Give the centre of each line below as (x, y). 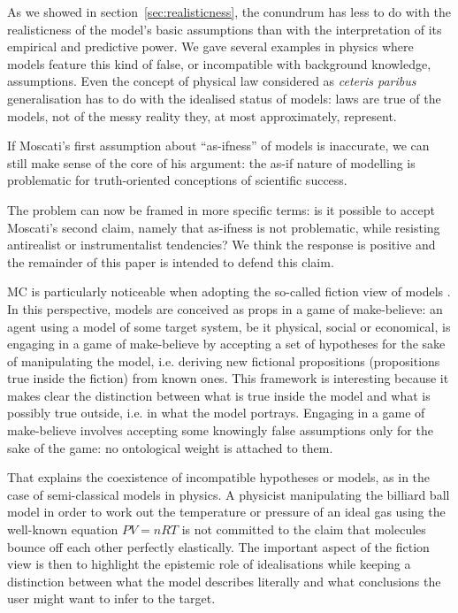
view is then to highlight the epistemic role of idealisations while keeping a (209, 564)
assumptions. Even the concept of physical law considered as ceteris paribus (212, 81)
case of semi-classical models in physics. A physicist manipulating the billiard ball (229, 494)
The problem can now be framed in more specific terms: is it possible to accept (221, 209)
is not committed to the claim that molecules (304, 529)
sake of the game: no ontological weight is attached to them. (170, 447)
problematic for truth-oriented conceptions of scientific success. (177, 180)
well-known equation (63, 529)
